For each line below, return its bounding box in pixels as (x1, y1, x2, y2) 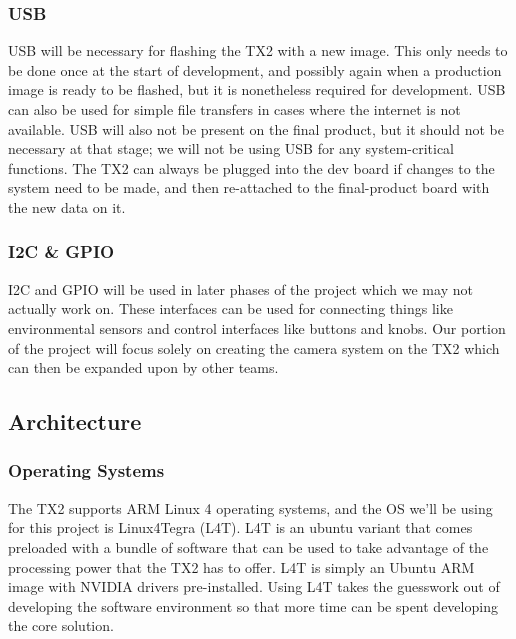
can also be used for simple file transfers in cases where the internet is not (8, 99, 461, 119)
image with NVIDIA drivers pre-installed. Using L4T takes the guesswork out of (8, 576, 500, 597)
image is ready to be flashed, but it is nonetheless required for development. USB (8, 79, 506, 100)
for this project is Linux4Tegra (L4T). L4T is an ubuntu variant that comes (8, 517, 473, 538)
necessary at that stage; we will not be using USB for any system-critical (8, 138, 454, 159)
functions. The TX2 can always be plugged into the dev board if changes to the (8, 157, 495, 178)
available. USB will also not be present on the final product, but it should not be (8, 118, 504, 139)
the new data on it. (8, 196, 126, 217)
